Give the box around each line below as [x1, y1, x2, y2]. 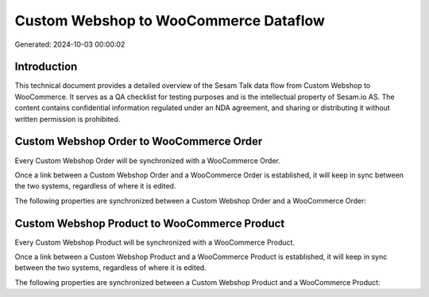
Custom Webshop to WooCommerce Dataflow [14, 12, 326, 29]
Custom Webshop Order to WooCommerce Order [14, 135, 263, 148]
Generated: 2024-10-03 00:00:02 [14, 40, 126, 49]
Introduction [14, 60, 78, 74]
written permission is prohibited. [14, 114, 121, 124]
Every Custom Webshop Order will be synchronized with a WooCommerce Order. [14, 155, 281, 166]
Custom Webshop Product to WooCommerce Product [14, 216, 285, 230]
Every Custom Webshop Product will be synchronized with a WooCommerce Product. [14, 238, 296, 247]
